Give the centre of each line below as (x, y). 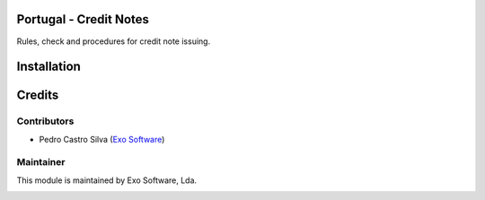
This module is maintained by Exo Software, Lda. (107, 180)
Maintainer (41, 162)
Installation (48, 67)
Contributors (45, 121)
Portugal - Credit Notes (83, 19)
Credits (38, 96)
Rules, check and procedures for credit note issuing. (114, 41)
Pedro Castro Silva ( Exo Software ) (102, 139)
